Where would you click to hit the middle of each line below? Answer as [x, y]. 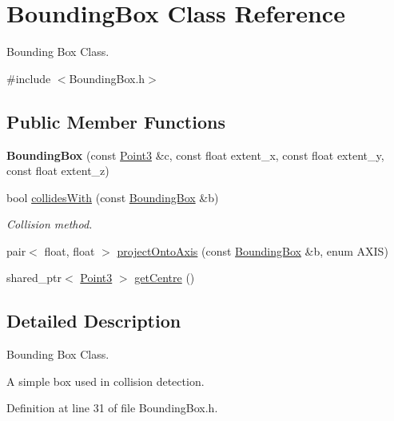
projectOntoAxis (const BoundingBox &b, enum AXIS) [253, 250]
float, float [70, 250]
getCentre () [165, 278]
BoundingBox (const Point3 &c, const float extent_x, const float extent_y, [195, 155]
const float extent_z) [58, 171]
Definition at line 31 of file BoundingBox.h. [112, 408]
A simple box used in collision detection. [105, 381]
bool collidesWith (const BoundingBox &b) [113, 197]
